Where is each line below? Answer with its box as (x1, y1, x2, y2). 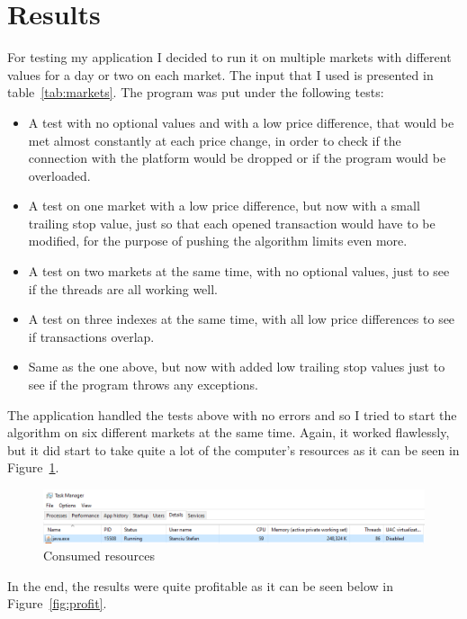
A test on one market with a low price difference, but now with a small (28, 196, 420, 215)
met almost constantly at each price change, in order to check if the (28, 130, 401, 149)
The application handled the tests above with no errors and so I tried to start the (7, 405, 457, 424)
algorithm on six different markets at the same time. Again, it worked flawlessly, (7, 423, 450, 442)
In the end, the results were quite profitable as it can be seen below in (7, 576, 393, 595)
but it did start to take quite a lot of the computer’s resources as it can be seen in (7, 440, 460, 459)
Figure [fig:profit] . (7, 594, 107, 613)
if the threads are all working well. (28, 279, 218, 298)
